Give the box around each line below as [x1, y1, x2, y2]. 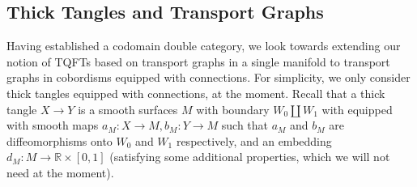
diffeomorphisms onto [6, 132, 113, 149]
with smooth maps [6, 117, 99, 134]
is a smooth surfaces [78, 100, 178, 117]
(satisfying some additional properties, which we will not [109, 148, 390, 165]
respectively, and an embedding [176, 132, 332, 149]
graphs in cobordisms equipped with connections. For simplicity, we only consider [6, 69, 411, 86]
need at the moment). [6, 164, 114, 181]
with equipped [321, 100, 393, 117]
